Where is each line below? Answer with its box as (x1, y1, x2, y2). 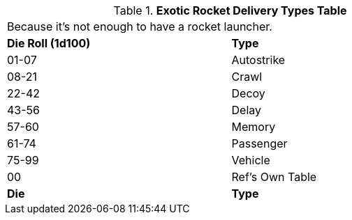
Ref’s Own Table (231, 170, 317, 184)
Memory (231, 120, 276, 134)
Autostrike (231, 53, 286, 67)
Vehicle (231, 153, 270, 167)
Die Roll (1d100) (7, 36, 91, 50)
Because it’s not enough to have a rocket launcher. (7, 19, 272, 33)
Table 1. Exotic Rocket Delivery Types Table (113, 3, 347, 17)
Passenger (231, 136, 288, 150)
